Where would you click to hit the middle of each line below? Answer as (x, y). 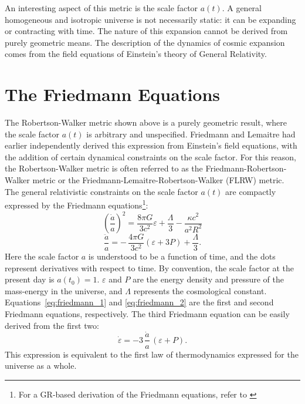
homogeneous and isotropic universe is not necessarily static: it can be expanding (150, 19)
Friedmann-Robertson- (246, 168)
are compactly (251, 191)
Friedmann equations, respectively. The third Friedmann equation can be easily (147, 314)
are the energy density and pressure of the (209, 279)
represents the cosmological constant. (200, 290)
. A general (242, 8)
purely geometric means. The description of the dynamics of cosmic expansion (145, 42)
